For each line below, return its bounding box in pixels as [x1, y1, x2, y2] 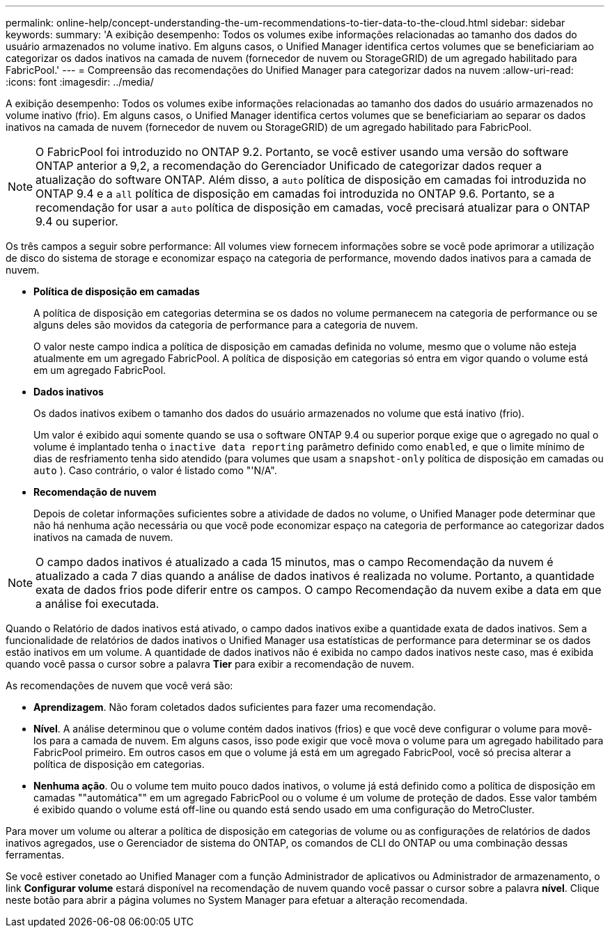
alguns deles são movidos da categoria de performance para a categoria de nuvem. [33, 319, 419, 331]
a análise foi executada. [36, 597, 159, 611]
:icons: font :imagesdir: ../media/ [6, 76, 154, 88]
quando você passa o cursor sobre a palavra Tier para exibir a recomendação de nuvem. [6, 658, 414, 670]
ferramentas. [6, 849, 65, 861]
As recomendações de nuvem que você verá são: [6, 680, 233, 691]
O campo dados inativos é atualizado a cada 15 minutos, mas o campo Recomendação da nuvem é [36, 555, 554, 569]
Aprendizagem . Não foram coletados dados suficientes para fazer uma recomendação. [33, 701, 436, 713]
